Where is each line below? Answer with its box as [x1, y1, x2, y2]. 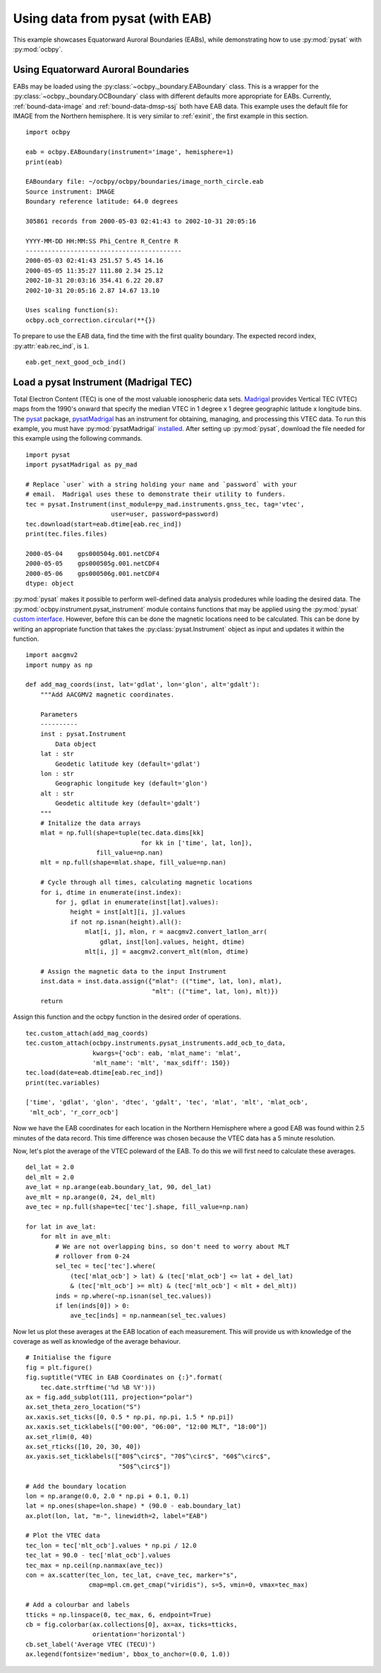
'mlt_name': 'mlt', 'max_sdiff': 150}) [92, 1058, 231, 1067]
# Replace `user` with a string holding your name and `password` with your [25, 480, 298, 489]
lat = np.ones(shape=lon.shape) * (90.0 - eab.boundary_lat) [25, 1502, 241, 1510]
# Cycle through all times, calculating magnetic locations [40, 878, 253, 887]
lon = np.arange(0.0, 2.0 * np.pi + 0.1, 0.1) [25, 1491, 190, 1500]
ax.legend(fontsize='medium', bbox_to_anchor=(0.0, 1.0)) [25, 1650, 231, 1658]
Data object [55, 740, 97, 748]
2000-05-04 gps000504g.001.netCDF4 [25, 550, 160, 557]
